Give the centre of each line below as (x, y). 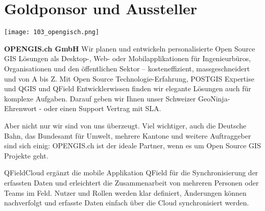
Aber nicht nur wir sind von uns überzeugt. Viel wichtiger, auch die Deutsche (125, 125)
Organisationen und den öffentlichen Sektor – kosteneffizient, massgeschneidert (127, 68)
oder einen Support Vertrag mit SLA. (103, 108)
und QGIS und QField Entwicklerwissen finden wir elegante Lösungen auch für (128, 88)
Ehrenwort (21, 108)
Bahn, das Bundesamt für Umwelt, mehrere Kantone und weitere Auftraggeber (128, 135)
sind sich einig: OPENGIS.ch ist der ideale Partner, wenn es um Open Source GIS (132, 146)
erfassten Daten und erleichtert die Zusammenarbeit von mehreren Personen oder (131, 182)
